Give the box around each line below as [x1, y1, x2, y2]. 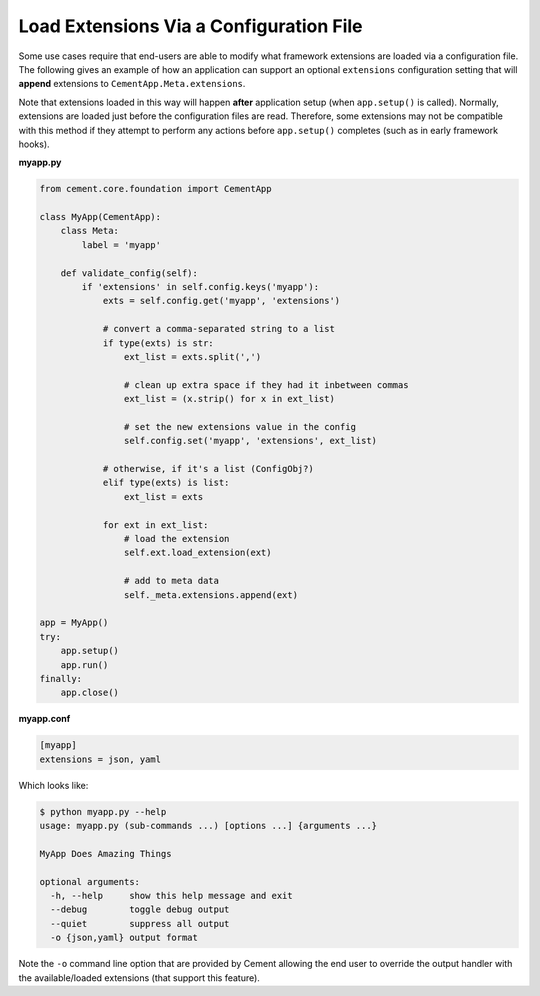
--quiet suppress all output [50, 918, 230, 929]
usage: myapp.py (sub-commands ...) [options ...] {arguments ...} [39, 820, 378, 832]
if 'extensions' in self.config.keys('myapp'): [81, 281, 320, 292]
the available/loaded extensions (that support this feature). [18, 971, 260, 984]
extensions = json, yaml [39, 753, 162, 765]
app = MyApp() [39, 617, 109, 629]
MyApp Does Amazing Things [39, 848, 172, 859]
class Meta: [60, 225, 120, 237]
